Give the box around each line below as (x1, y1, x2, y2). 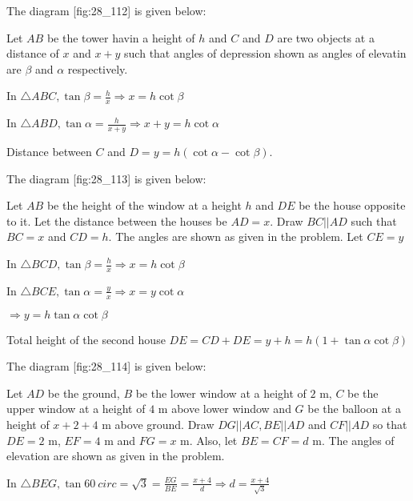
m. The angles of (312, 431, 395, 448)
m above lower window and (158, 400, 291, 417)
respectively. (67, 60, 128, 77)
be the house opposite (299, 197, 406, 214)
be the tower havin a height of (46, 29, 195, 46)
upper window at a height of (6, 400, 146, 417)
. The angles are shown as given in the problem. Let (108, 228, 363, 245)
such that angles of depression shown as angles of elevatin (124, 45, 407, 62)
